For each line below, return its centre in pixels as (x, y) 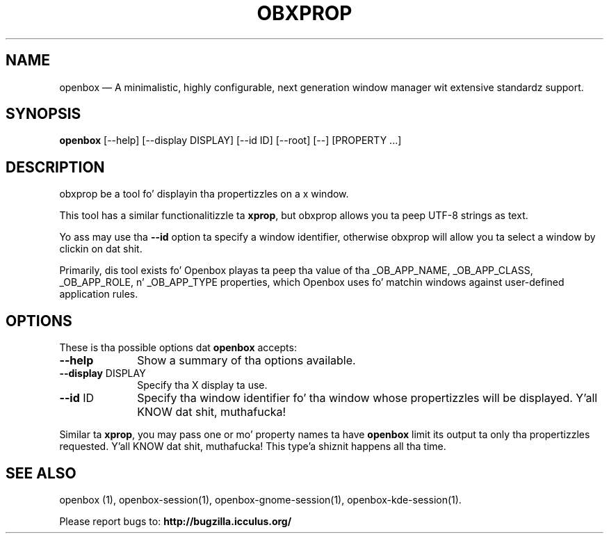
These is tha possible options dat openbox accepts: (178, 348)
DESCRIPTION (55, 167)
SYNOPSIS (43, 114)
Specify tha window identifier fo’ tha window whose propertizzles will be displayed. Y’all (367, 398)
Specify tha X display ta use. (202, 385)
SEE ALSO (41, 473)
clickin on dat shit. (101, 249)
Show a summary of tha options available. (246, 361)
